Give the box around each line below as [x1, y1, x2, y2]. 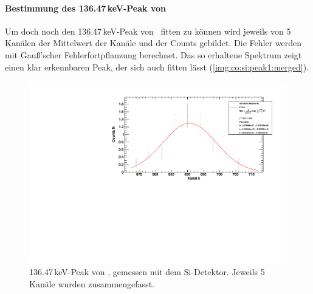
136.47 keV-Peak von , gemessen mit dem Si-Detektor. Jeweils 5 [29, 265, 265, 278]
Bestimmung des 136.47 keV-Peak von [5, 1, 166, 14]
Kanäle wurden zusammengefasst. [29, 278, 154, 290]
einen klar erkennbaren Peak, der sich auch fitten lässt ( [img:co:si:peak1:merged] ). [5, 60, 309, 73]
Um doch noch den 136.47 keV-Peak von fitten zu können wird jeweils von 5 [5, 24, 291, 37]
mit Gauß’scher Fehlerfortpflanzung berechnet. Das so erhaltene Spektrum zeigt [5, 48, 302, 61]
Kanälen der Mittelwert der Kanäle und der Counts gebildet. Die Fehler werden [5, 36, 301, 49]
